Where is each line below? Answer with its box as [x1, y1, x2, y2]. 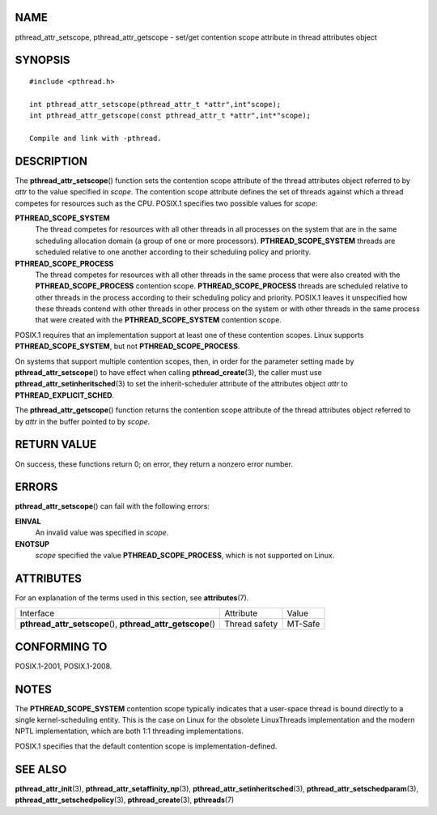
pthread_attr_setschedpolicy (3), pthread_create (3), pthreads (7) [15, 795, 235, 805]
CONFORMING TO [15, 640, 108, 654]
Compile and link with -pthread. [29, 134, 162, 143]
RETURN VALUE [15, 437, 97, 451]
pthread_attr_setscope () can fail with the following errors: [15, 501, 210, 511]
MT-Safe [286, 618, 320, 629]
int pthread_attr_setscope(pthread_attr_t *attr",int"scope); [29, 100, 282, 109]
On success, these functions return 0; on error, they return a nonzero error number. [15, 459, 293, 469]
